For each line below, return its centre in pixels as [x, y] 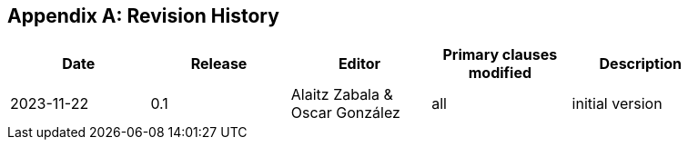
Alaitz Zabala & [342, 95]
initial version [617, 104]
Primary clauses [500, 55]
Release [219, 64]
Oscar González [345, 113]
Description [640, 64]
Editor [359, 64]
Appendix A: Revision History [143, 16]
